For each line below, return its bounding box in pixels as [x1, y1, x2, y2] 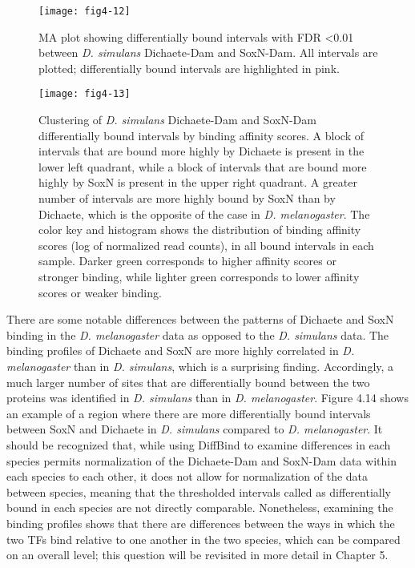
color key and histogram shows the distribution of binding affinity [38, 221, 361, 238]
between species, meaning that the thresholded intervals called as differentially [6, 483, 391, 500]
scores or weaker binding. [38, 284, 162, 300]
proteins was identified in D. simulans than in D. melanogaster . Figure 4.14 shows [6, 389, 409, 406]
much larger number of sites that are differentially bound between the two [6, 373, 370, 390]
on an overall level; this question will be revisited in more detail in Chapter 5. [6, 546, 389, 563]
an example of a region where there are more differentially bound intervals [6, 405, 371, 421]
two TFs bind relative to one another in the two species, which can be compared [6, 530, 401, 547]
